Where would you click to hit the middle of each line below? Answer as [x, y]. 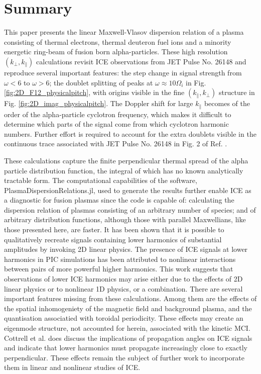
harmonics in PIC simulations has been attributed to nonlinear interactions [120, 259]
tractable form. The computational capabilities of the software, [101, 180]
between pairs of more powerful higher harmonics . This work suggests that [119, 269]
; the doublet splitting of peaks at [101, 82]
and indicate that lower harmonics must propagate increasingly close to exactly [126, 348]
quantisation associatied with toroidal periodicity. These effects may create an [124, 318]
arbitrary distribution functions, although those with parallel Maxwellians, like [125, 219]
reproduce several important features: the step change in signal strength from [123, 72]
